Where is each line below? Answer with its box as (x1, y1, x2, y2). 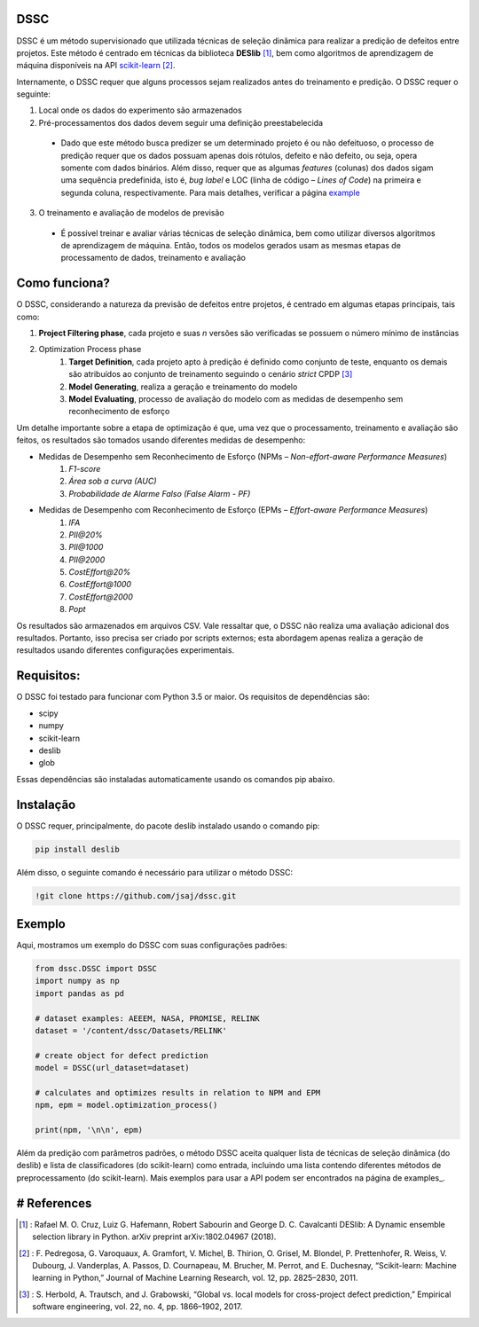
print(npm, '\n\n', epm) (35, 1125, 144, 1135)
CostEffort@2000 (68, 591, 133, 602)
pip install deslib (35, 844, 120, 854)
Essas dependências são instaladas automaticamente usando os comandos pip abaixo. (16, 773, 335, 784)
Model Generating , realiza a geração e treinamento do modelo (68, 381, 298, 392)
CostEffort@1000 (68, 579, 132, 590)
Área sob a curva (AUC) (68, 475, 157, 487)
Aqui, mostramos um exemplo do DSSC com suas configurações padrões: (16, 940, 287, 951)
